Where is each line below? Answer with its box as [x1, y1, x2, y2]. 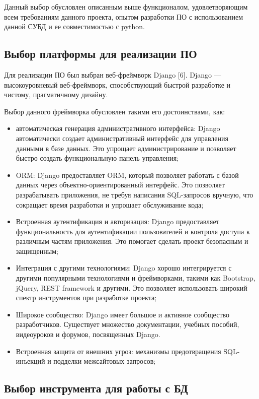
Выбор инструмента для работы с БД [4, 380, 188, 396]
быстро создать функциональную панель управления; [16, 153, 179, 163]
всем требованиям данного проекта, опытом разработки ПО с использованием [4, 11, 243, 22]
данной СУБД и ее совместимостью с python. [4, 21, 145, 32]
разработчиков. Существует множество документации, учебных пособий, [16, 319, 239, 329]
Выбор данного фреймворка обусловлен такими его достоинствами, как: [4, 106, 225, 116]
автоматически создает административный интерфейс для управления [16, 132, 228, 143]
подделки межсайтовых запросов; [53, 356, 156, 366]
